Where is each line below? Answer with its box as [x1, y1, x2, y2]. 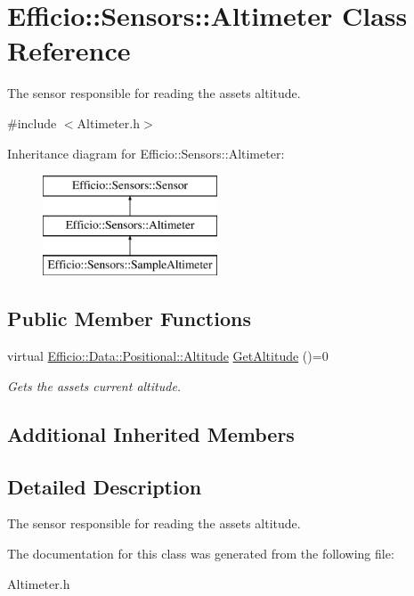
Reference [7, 32, 131, 69]
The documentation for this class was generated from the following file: [7, 544, 394, 563]
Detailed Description [7, 472, 202, 500]
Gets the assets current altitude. [7, 376, 182, 395]
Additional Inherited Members [7, 420, 295, 447]
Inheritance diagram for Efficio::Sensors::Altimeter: [7, 143, 285, 162]
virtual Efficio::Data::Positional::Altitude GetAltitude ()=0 [7, 347, 329, 365]
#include [7, 113, 57, 132]
